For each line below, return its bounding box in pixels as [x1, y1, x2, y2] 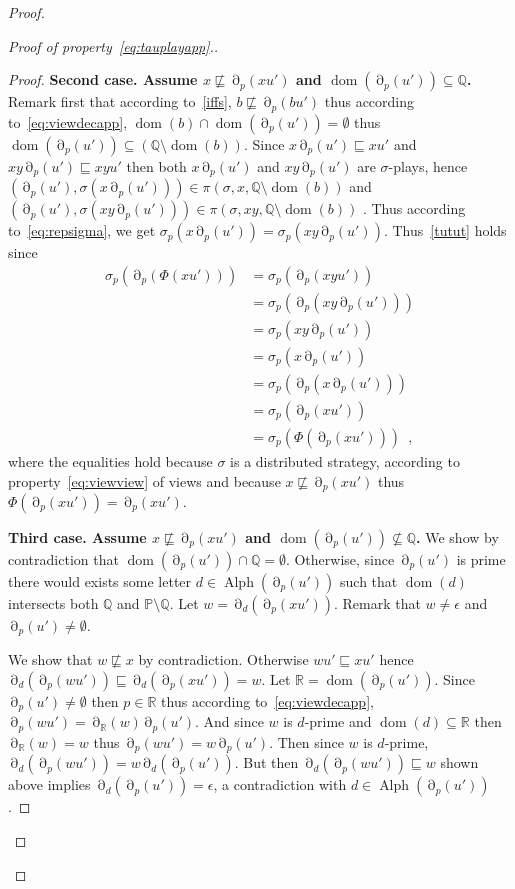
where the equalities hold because [8, 450, 213, 471]
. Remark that [333, 592, 421, 613]
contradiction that [8, 548, 119, 569]
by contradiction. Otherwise [138, 649, 309, 670]
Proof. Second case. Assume [8, 69, 198, 90]
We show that [8, 649, 93, 670]
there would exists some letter [8, 570, 192, 591]
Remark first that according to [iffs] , [8, 91, 232, 112]
